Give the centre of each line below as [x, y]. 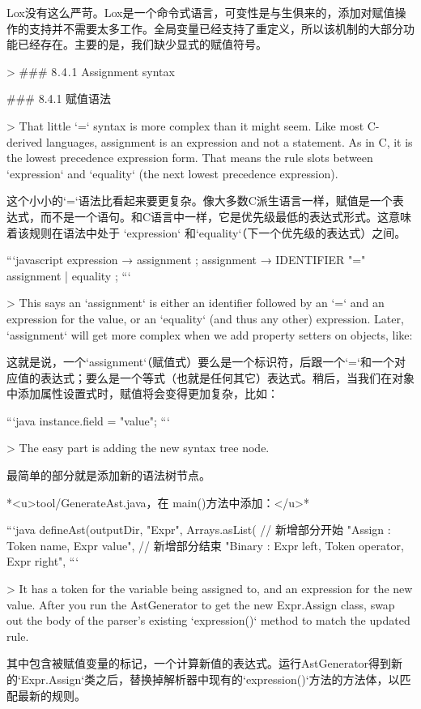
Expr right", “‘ [43, 561]
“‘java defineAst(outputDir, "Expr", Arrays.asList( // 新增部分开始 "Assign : [199, 530]
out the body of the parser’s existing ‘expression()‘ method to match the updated [208, 620]
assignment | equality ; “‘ [69, 275]
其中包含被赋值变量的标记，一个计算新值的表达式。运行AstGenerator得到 [199, 663]
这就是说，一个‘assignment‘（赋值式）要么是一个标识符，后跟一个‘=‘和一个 [200, 362]
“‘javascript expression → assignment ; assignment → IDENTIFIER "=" [186, 260]
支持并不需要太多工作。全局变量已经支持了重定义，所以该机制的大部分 [216, 28]
